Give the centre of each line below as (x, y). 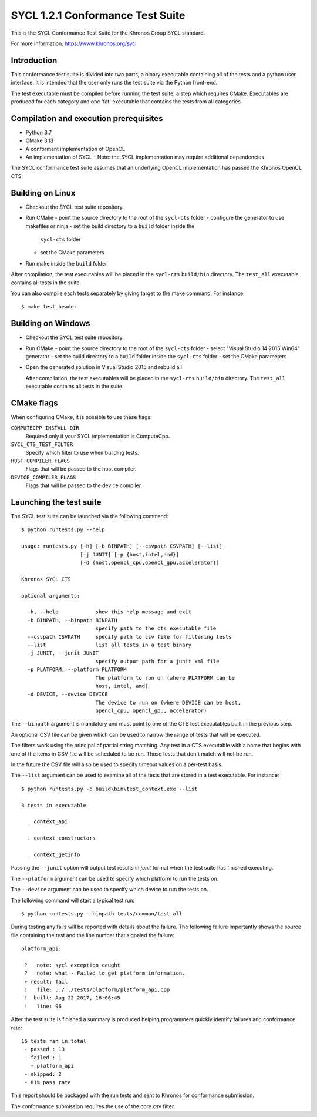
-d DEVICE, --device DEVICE (68, 694)
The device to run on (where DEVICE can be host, (168, 702)
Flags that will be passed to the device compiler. (84, 485)
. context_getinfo (54, 854)
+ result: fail (46, 982)
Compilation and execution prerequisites (87, 118)
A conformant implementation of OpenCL (75, 149)
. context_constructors (62, 838)
